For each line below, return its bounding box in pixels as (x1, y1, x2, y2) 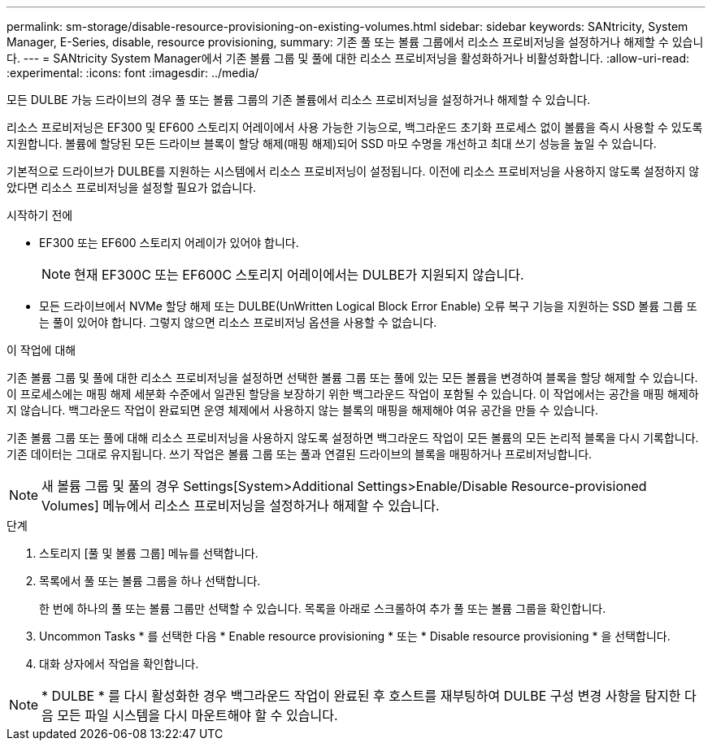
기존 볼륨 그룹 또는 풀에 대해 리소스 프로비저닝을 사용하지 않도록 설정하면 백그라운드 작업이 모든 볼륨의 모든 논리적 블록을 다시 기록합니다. (7, 431, 699, 445)
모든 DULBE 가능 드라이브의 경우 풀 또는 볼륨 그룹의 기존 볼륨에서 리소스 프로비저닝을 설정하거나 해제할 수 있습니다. (7, 93, 591, 106)
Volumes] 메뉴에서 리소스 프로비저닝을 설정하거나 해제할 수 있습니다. (41, 497, 440, 514)
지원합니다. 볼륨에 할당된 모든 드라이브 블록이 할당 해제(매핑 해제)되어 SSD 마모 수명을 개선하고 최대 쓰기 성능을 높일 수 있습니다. (7, 137, 657, 150)
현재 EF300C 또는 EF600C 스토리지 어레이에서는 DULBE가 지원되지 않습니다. (74, 267, 524, 283)
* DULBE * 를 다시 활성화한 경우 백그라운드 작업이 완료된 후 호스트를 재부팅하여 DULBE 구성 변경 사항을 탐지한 (41, 688, 681, 704)
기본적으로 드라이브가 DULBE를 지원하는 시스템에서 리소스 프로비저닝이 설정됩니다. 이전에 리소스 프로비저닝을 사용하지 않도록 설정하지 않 (7, 164, 700, 178)
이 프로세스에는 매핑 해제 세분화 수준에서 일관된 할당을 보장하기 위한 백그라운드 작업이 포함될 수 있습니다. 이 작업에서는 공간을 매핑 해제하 (7, 387, 699, 401)
